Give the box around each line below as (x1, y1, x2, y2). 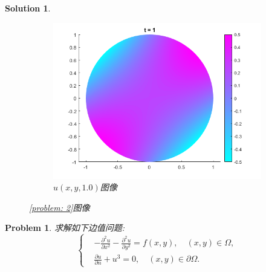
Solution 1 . (5, 2, 51, 14)
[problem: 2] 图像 (29, 201, 90, 213)
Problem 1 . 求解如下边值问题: (5, 221, 125, 234)
